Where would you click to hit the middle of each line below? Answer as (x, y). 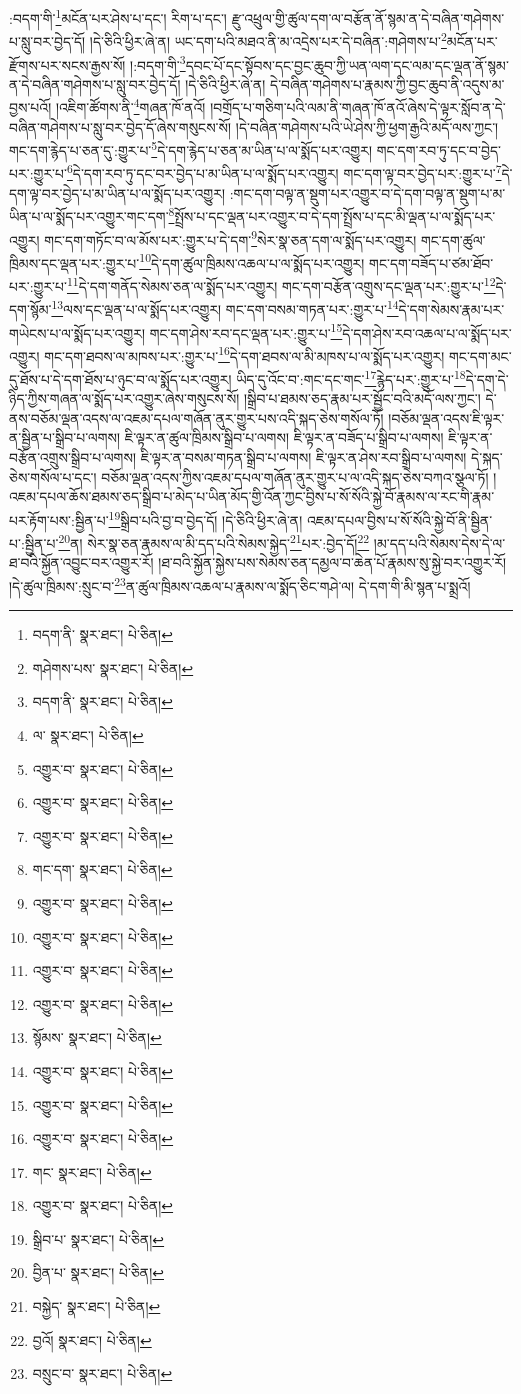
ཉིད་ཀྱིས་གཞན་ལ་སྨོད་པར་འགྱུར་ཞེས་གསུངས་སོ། (124, 398)
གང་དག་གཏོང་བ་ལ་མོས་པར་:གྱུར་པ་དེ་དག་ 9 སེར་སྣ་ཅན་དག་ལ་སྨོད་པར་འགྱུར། (230, 238)
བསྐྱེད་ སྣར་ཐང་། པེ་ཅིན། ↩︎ (96, 1306)
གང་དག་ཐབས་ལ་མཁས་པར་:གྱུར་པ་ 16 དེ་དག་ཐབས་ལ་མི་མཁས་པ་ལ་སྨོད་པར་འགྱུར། (244, 354)
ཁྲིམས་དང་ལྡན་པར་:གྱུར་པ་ (74, 262)
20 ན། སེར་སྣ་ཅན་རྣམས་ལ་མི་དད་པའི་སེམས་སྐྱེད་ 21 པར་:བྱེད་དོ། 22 (214, 541)
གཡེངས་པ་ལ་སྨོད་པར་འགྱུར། (77, 332)
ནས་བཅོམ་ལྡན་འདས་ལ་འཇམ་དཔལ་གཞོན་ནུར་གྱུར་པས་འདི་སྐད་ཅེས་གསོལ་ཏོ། (196, 417)
